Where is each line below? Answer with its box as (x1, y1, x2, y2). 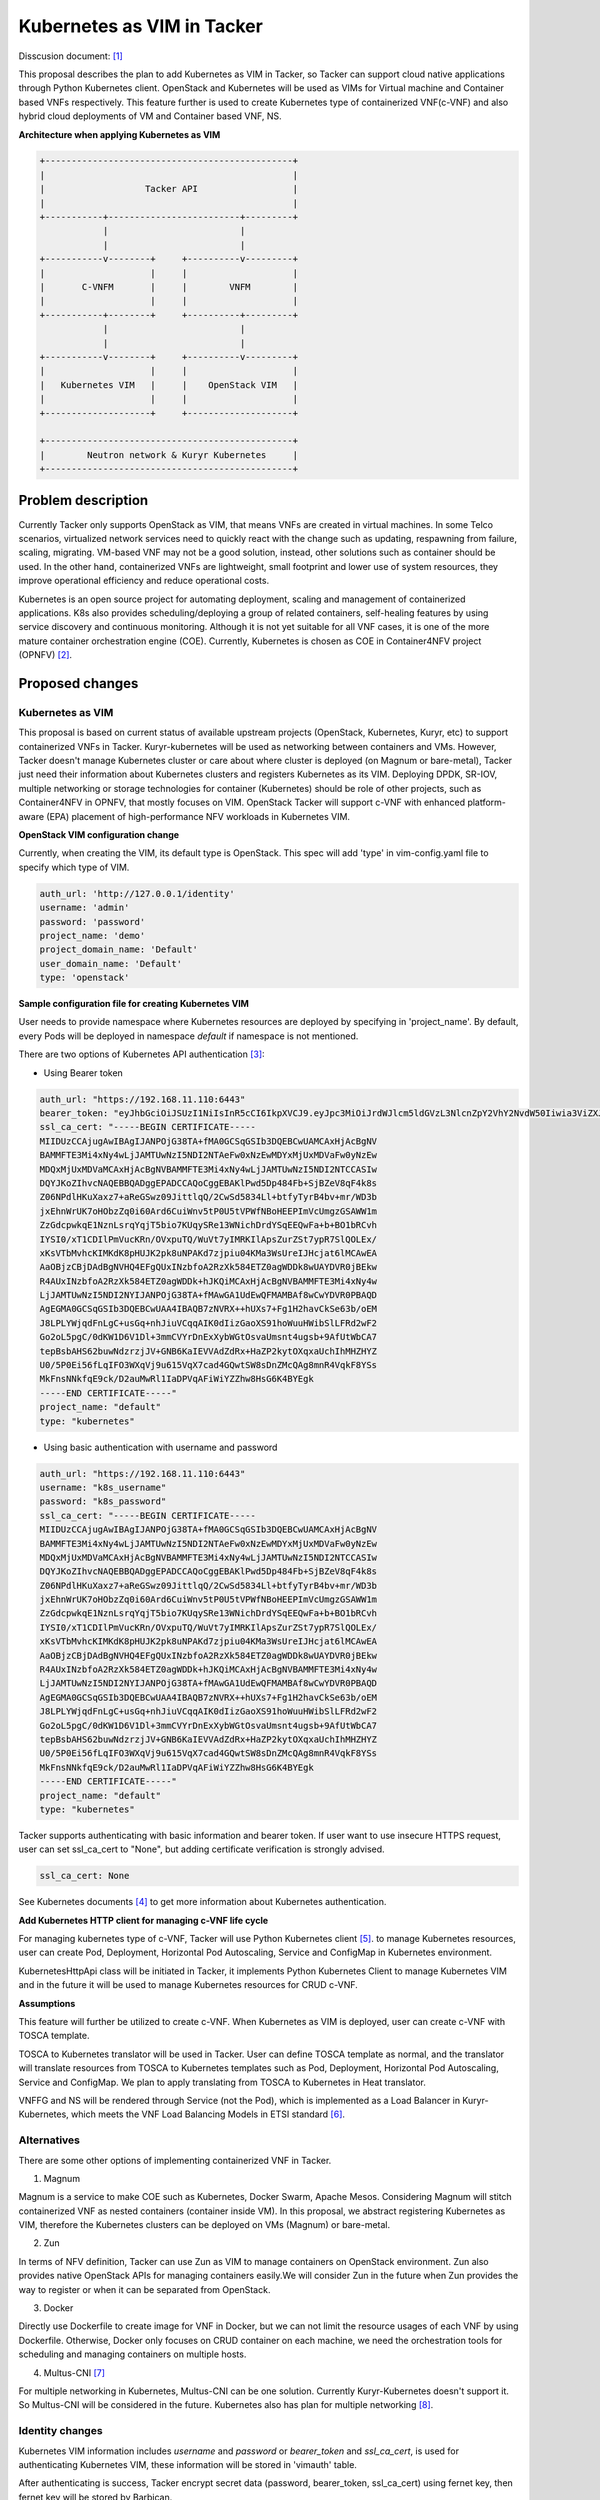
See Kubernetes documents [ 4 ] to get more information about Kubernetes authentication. (18, 1896, 387, 1908)
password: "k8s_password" (39, 1496, 167, 1507)
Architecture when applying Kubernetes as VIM (18, 128, 221, 140)
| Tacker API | (39, 183, 299, 195)
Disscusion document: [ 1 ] (18, 50, 124, 62)
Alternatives (18, 2133, 80, 2147)
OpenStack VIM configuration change (18, 828, 180, 840)
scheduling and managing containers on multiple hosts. (18, 2348, 247, 2360)
